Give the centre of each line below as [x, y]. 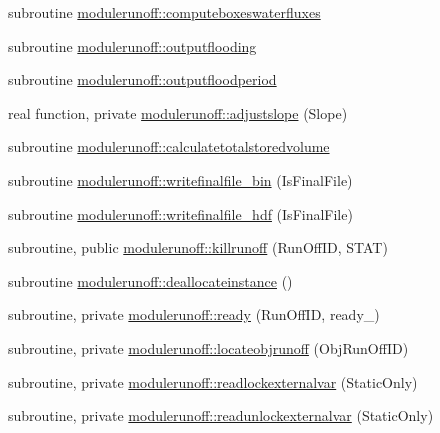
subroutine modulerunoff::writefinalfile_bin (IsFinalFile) [180, 179]
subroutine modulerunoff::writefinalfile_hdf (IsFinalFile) [180, 213]
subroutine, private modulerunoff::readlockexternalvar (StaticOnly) [213, 381]
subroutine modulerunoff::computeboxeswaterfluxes [164, 12]
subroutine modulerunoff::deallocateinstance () [150, 280]
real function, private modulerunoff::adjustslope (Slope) [178, 112]
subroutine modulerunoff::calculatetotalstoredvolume [169, 146]
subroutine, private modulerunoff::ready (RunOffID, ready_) [194, 314]
